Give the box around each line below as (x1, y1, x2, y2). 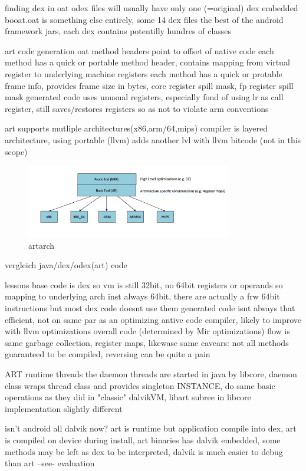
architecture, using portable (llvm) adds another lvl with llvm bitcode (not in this (5, 133, 301, 146)
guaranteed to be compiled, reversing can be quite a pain (5, 348, 210, 360)
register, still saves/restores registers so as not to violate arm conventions (5, 102, 269, 114)
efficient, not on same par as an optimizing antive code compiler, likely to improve (5, 313, 302, 325)
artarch (28, 239, 55, 251)
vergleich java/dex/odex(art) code (5, 259, 127, 271)
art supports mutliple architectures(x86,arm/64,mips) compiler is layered (5, 122, 268, 134)
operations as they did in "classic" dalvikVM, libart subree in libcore (5, 391, 251, 403)
